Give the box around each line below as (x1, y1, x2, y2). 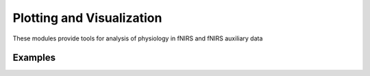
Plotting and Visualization (12, 10, 162, 25)
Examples (12, 52, 56, 64)
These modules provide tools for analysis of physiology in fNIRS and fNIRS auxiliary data (12, 34, 263, 42)
